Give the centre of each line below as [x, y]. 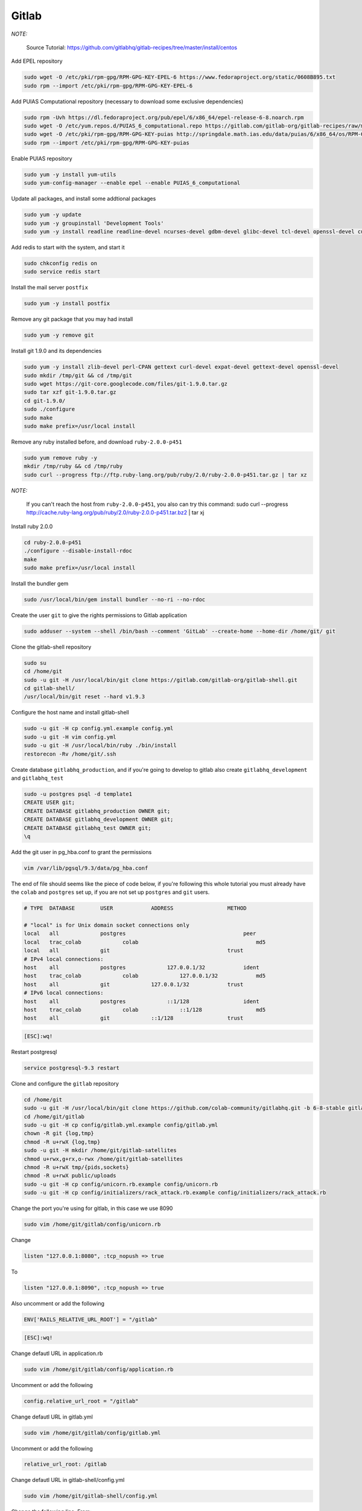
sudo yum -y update [52, 215]
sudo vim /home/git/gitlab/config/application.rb [99, 1369]
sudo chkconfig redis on [61, 263]
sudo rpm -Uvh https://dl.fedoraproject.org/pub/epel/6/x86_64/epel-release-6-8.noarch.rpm [164, 117]
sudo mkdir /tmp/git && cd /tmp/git [78, 375]
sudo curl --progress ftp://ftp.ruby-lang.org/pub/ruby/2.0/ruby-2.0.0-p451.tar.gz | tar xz [165, 475]
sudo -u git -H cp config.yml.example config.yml [99, 729]
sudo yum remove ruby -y [61, 458]
